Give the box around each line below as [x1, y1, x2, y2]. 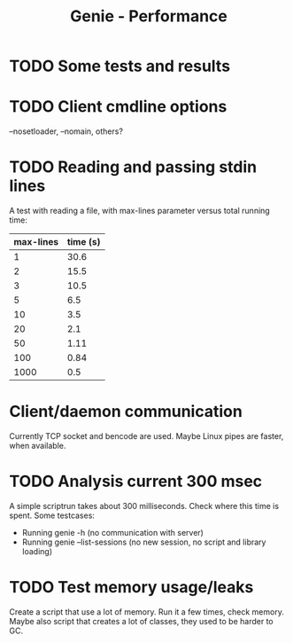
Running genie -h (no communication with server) [21, 527, 204, 537]
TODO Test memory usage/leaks [9, 577, 254, 598]
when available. [9, 441, 66, 451]
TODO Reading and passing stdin [9, 157, 258, 177]
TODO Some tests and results [9, 56, 231, 76]
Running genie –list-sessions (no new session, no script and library [21, 537, 266, 547]
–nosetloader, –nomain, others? [9, 126, 124, 137]
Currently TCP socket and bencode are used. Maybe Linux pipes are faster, [9, 431, 284, 441]
